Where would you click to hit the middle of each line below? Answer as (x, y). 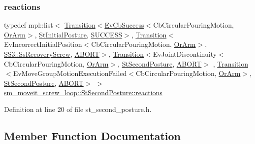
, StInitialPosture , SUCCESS (79, 34)
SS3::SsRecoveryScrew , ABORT (52, 54)
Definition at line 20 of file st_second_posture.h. (78, 109)
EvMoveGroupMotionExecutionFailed (70, 73)
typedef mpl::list (29, 25)
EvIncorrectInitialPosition (43, 44)
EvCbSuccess (124, 25)
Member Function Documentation (93, 135)
